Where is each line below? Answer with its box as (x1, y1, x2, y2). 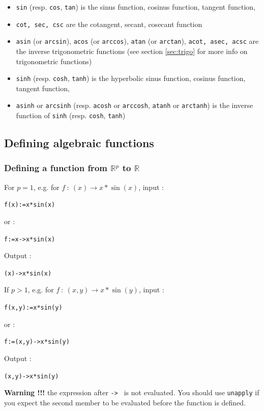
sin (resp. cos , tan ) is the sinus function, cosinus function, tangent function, (16, 2, 256, 12)
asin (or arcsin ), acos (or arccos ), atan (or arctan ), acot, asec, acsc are (16, 36, 259, 46)
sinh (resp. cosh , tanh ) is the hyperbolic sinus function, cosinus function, (16, 73, 246, 84)
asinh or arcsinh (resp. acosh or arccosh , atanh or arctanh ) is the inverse (16, 100, 253, 111)
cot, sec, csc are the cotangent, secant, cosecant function (16, 18, 202, 29)
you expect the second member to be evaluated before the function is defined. (4, 397, 246, 407)
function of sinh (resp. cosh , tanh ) (16, 110, 126, 121)
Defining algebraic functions (4, 135, 154, 151)
